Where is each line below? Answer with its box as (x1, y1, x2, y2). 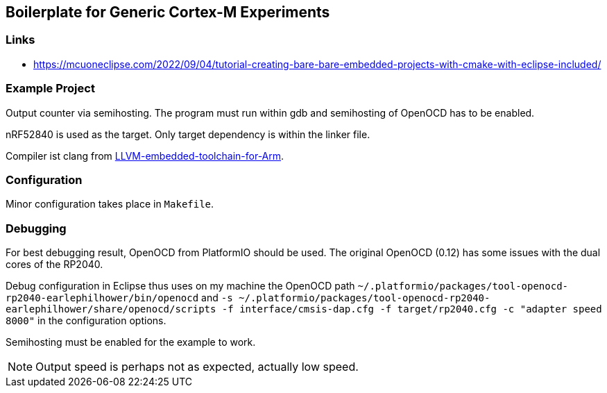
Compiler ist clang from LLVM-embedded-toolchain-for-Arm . (6, 149, 284, 162)
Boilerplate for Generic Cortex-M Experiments (6, 3, 330, 21)
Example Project (6, 81, 95, 96)
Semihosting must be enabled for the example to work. (6, 336, 256, 349)
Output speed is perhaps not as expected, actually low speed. (35, 360, 359, 374)
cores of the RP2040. (6, 258, 103, 271)
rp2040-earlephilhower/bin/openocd (6, 292, 199, 304)
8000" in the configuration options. (6, 315, 166, 327)
